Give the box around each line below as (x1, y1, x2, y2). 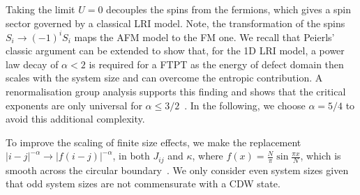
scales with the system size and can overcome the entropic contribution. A (6, 70, 323, 85)
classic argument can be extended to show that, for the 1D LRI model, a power (6, 43, 345, 58)
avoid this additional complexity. (6, 111, 145, 126)
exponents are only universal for (6, 97, 142, 112)
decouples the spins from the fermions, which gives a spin (106, 2, 352, 16)
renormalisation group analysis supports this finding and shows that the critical (6, 84, 346, 99)
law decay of (6, 56, 59, 71)
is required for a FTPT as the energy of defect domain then (89, 56, 344, 71)
